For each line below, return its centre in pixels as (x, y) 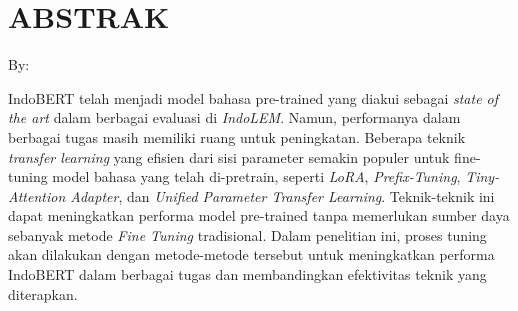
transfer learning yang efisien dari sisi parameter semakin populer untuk (229, 156)
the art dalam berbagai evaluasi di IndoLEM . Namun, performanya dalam (234, 117)
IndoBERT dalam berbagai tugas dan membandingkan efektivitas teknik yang (247, 274)
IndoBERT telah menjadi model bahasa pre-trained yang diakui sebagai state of (253, 97)
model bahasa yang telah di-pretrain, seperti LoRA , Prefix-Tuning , (256, 176)
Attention (37, 195)
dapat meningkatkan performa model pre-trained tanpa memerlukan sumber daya (259, 215)
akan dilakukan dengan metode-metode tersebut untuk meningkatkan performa (251, 254)
